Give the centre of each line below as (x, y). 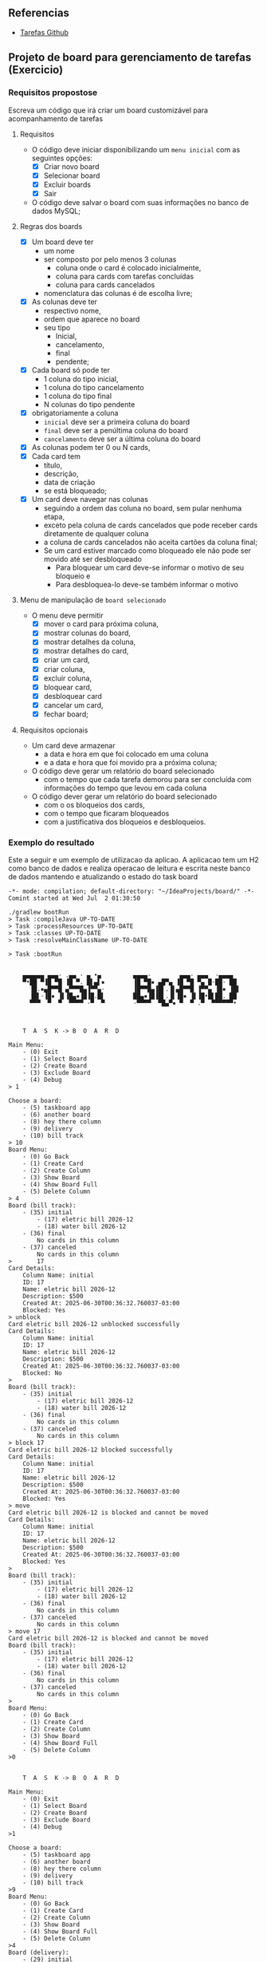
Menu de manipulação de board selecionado (93, 600)
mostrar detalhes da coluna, (90, 642)
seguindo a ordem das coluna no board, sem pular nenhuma (143, 508)
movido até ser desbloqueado (92, 559)
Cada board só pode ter (71, 369)
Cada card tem (56, 456)
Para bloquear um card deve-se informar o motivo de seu (150, 568)
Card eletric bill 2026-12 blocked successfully (90, 1450)
